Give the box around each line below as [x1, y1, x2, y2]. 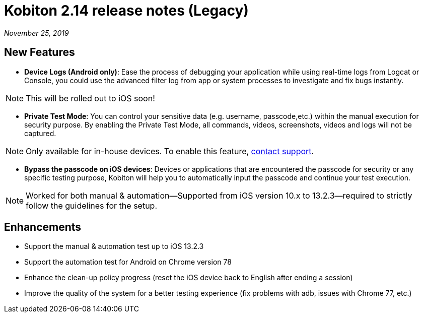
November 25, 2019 [4, 28, 69, 37]
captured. [24, 129, 56, 138]
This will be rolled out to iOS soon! [26, 93, 155, 103]
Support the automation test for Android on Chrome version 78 [24, 258, 232, 267]
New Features [4, 46, 75, 59]
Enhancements [4, 221, 82, 234]
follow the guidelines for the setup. [26, 200, 157, 211]
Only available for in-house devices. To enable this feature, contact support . [26, 146, 314, 156]
